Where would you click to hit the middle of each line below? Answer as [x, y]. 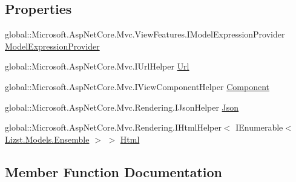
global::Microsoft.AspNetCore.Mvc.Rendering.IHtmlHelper [113, 127]
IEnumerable [259, 127]
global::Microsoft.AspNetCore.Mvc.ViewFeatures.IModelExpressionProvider [145, 34]
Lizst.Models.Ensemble [47, 139]
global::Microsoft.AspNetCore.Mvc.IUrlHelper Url [97, 66]
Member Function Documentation [114, 171]
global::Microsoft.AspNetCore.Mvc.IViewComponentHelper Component [137, 86]
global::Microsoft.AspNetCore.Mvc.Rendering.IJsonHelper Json [122, 107]
